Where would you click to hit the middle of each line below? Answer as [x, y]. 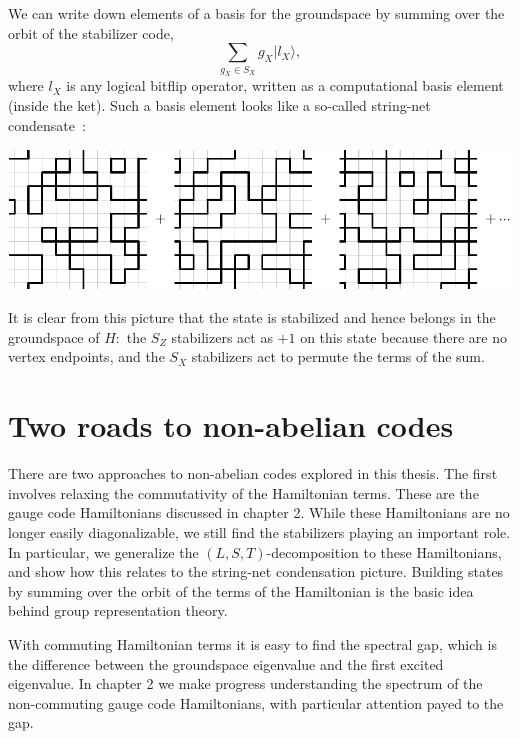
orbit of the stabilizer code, [91, 32]
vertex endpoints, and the [86, 356]
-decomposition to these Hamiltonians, [384, 551]
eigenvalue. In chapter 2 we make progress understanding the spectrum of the [245, 683]
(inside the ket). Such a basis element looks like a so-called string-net [219, 105]
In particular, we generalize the [103, 551]
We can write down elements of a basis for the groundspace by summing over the [256, 13]
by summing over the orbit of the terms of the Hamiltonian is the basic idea [241, 590]
